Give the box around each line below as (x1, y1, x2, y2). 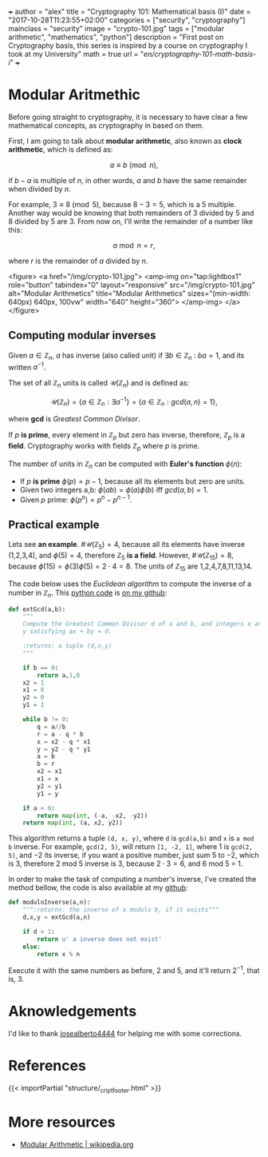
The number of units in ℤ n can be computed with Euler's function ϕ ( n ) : (8, 459, 242, 470)
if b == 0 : (22, 664, 59, 672)
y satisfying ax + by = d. (22, 628, 112, 636)
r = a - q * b (37, 730, 84, 738)
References (8, 1057, 86, 1075)
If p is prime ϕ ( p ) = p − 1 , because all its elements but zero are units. (19, 476, 246, 486)
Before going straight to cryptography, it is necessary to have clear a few (8, 112, 249, 122)
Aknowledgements (8, 1003, 137, 1020)
